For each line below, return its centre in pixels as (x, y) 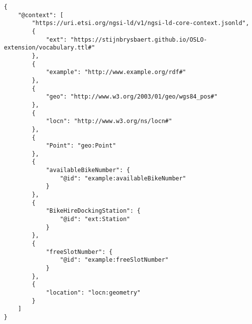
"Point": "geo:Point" (81, 146)
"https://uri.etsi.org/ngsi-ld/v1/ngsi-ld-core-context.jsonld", (141, 23)
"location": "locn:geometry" (93, 292)
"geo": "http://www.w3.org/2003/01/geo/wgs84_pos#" (132, 97)
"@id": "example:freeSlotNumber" (114, 260)
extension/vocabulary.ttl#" (50, 48)
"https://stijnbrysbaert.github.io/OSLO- (139, 39)
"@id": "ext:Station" (95, 219)
